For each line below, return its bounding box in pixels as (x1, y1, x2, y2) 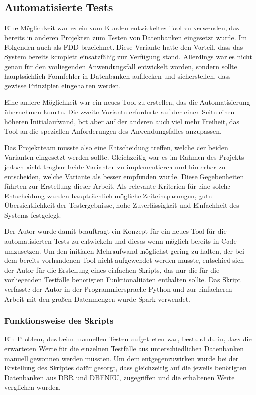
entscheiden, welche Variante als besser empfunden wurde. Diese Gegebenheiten (4, 171, 244, 181)
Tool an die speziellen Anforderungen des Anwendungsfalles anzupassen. (4, 126, 222, 136)
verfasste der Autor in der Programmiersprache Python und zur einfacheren (4, 284, 232, 294)
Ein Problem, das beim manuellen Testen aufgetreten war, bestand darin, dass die (4, 334, 252, 344)
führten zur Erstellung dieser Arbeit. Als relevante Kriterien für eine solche (4, 181, 230, 191)
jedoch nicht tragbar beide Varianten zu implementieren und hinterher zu (4, 161, 226, 171)
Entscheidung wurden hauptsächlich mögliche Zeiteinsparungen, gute (4, 190, 212, 200)
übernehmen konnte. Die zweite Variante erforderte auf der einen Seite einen (4, 106, 235, 116)
